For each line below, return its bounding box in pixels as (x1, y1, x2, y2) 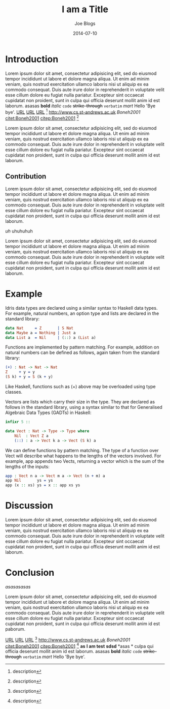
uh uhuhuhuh (5, 228, 33, 234)
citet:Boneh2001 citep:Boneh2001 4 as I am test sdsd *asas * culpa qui (5, 642, 154, 649)
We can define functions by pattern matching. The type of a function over (5, 447, 159, 453)
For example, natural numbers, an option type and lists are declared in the (5, 310, 159, 316)
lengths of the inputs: (5, 463, 50, 469)
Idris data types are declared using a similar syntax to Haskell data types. (5, 305, 158, 311)
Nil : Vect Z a (14, 433, 49, 438)
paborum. (5, 626, 26, 632)
